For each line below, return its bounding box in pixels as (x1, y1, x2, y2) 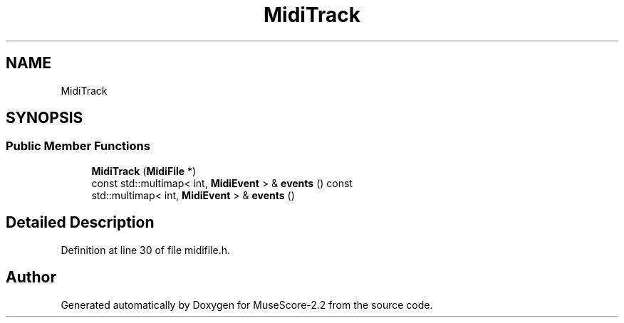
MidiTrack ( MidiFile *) (91, 164, 197, 177)
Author (6, 268, 56, 287)
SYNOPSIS (6, 109, 83, 127)
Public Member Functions (6, 139, 150, 154)
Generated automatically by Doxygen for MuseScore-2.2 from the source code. (61, 298, 433, 311)
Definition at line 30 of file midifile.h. (61, 243, 231, 256)
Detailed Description (6, 213, 155, 232)
